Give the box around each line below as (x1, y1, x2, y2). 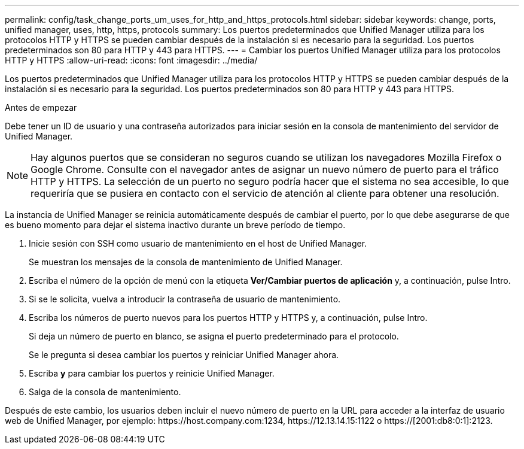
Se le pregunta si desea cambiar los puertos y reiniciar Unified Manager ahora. (29, 350, 339, 360)
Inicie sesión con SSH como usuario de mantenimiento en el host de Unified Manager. (29, 238, 367, 248)
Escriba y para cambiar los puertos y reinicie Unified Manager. (29, 368, 275, 378)
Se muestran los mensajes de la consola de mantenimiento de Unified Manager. (29, 257, 343, 267)
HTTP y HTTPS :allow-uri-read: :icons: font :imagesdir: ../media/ (5, 55, 258, 65)
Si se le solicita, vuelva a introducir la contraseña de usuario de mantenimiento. (29, 294, 341, 304)
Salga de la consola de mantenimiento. (29, 387, 181, 397)
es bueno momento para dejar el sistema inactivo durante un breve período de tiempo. (5, 220, 346, 230)
